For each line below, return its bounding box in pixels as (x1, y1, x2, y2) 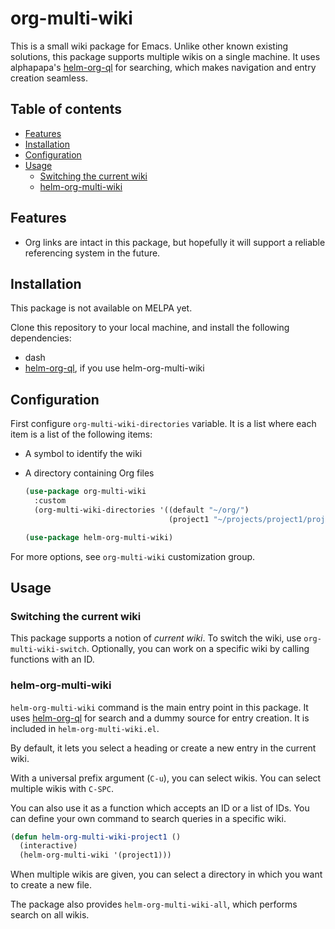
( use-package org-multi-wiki (24, 487, 147, 497)
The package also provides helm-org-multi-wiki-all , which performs (10, 898, 298, 911)
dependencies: (10, 332, 72, 344)
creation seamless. (10, 72, 88, 84)
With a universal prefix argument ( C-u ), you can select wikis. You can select (10, 772, 322, 784)
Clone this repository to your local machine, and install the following (10, 322, 290, 334)
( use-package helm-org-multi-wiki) (24, 532, 174, 542)
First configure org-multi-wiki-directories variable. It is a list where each (10, 418, 317, 430)
